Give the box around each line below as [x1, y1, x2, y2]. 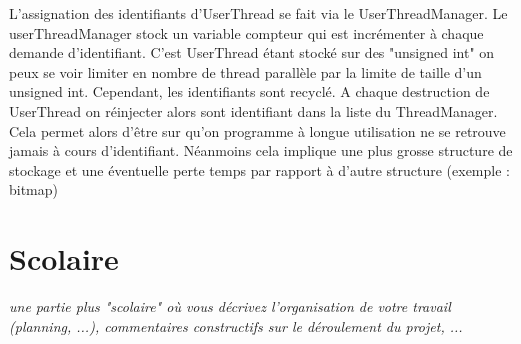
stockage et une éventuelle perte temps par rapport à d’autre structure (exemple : [9, 159, 510, 180]
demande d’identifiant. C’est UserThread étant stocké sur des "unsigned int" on [9, 42, 495, 63]
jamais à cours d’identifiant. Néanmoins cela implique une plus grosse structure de [9, 140, 513, 161]
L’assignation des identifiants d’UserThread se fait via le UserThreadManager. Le [9, 3, 508, 23]
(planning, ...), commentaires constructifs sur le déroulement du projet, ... [9, 315, 463, 336]
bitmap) [9, 179, 59, 200]
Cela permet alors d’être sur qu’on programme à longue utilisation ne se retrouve [9, 120, 506, 141]
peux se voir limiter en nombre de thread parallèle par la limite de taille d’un [9, 61, 482, 82]
